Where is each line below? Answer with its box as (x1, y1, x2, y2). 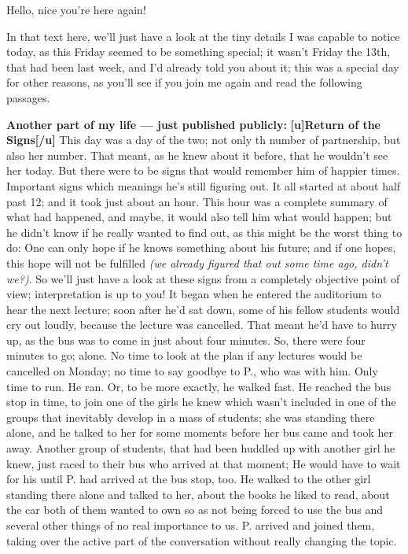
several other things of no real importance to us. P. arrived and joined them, (6, 517, 375, 533)
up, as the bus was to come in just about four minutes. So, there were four (6, 331, 366, 348)
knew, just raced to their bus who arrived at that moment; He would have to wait (6, 455, 401, 471)
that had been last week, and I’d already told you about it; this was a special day (6, 58, 399, 75)
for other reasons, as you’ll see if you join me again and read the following (6, 74, 362, 90)
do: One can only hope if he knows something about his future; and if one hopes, (6, 239, 396, 256)
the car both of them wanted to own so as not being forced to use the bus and (6, 501, 384, 518)
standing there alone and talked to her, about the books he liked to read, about (6, 486, 390, 502)
